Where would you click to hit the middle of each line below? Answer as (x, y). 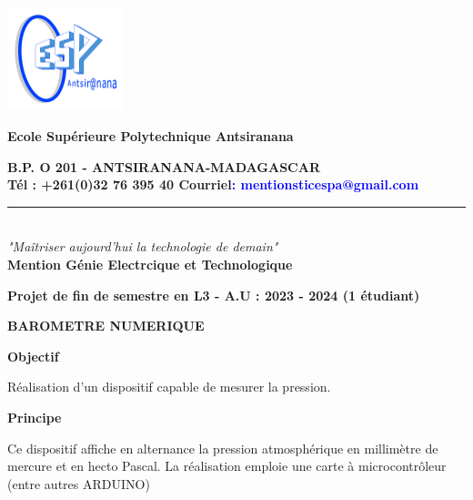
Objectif (33, 356)
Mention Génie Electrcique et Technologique (150, 264)
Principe (35, 417)
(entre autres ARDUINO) (79, 483)
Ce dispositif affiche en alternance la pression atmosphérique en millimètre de (223, 448)
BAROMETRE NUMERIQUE (106, 326)
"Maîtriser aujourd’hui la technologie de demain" (143, 246)
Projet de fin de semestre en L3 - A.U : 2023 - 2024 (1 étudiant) (214, 295)
